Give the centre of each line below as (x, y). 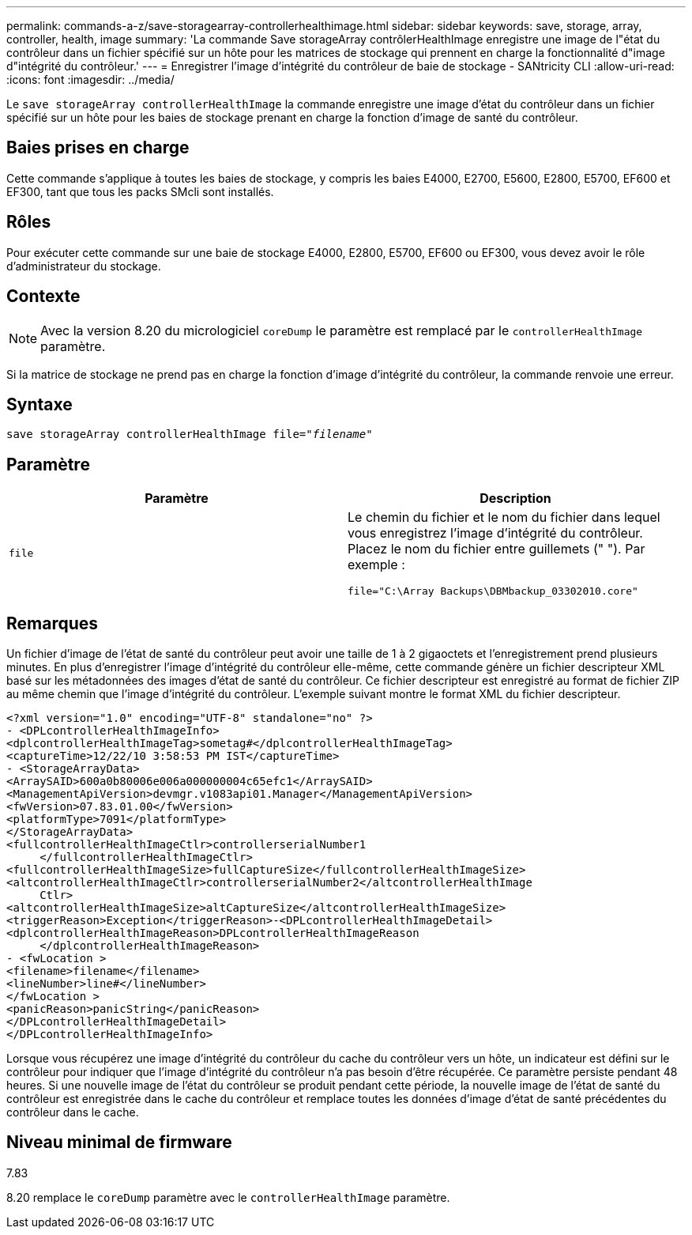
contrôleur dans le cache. (73, 1112)
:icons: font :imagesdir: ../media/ (90, 79)
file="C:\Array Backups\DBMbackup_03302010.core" (493, 591)
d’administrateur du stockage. (84, 266)
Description (515, 499)
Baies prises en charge (98, 148)
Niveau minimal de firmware (119, 1142)
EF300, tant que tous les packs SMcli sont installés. (140, 191)
